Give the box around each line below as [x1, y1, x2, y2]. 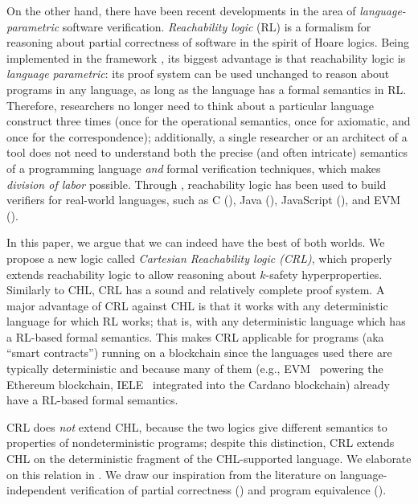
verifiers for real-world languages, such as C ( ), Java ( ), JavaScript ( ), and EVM [6, 191, 400, 208]
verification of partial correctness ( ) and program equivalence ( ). [70, 481, 387, 498]
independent [6, 481, 67, 498]
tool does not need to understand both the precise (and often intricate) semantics [6, 144, 408, 161]
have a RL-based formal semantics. [6, 391, 178, 408]
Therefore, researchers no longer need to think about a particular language [6, 96, 375, 113]
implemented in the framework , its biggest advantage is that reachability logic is [6, 49, 406, 66]
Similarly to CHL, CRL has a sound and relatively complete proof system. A [6, 281, 385, 298]
